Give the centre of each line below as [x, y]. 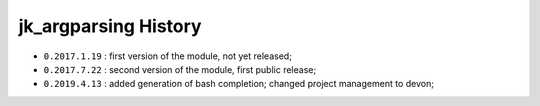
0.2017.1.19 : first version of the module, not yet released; [167, 56]
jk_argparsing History [110, 26]
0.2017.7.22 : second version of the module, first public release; [180, 69]
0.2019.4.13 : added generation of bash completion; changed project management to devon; [239, 84]
